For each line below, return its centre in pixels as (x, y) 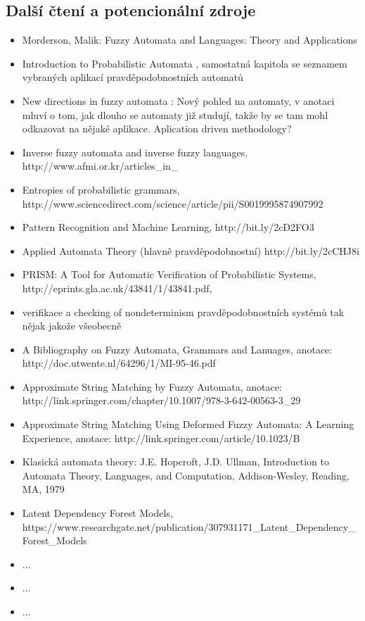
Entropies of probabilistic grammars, (101, 189)
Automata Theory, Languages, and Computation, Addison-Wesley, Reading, (186, 475)
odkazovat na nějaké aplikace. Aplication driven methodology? (157, 128)
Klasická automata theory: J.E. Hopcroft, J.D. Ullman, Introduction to (175, 462)
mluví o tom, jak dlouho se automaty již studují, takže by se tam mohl (175, 114)
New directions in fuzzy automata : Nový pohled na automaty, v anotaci (178, 100)
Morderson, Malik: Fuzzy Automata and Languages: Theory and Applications (190, 40)
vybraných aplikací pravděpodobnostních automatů (133, 77)
